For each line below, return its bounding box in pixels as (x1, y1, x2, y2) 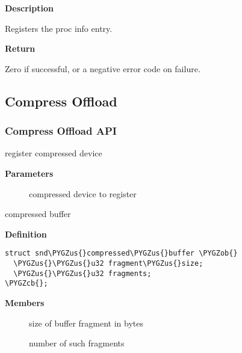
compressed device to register (29, 187, 137, 200)
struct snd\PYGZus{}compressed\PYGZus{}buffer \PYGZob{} (5, 249, 238, 258)
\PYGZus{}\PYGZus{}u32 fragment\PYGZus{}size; (13, 259, 203, 268)
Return (5, 42, 36, 55)
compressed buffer (5, 207, 71, 220)
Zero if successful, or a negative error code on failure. (5, 62, 200, 75)
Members (5, 296, 45, 308)
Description (5, 2, 54, 14)
